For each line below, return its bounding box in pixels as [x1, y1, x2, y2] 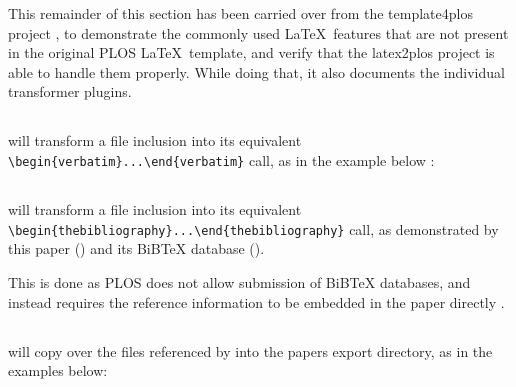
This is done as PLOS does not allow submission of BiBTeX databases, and [8, 271, 471, 292]
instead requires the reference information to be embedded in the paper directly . [8, 291, 505, 312]
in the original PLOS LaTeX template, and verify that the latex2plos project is [8, 42, 495, 63]
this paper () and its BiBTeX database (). [8, 238, 265, 259]
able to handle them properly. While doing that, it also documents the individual [8, 61, 505, 82]
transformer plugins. [8, 81, 132, 102]
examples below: [8, 360, 108, 381]
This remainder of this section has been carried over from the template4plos [8, 3, 473, 23]
